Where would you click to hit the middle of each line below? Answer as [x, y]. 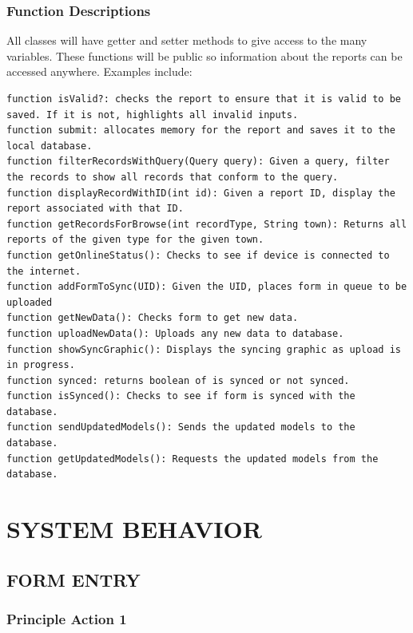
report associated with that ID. [95, 209]
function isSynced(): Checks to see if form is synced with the [181, 396]
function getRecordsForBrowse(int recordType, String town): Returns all [207, 224]
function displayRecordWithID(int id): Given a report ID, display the [201, 193]
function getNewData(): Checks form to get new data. [153, 318]
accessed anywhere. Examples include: [99, 71]
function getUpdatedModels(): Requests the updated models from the [193, 459]
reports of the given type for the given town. [135, 240]
